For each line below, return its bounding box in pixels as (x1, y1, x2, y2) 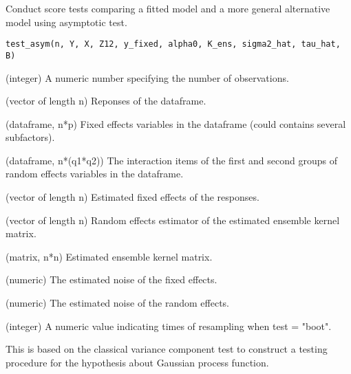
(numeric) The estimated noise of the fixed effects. (6, 272, 217, 287)
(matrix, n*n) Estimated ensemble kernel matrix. (6, 249, 213, 263)
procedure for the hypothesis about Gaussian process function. (6, 355, 269, 369)
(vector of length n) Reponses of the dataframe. (6, 93, 206, 108)
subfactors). (6, 130, 55, 144)
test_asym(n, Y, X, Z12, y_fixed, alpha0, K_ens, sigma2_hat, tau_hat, (6, 39, 341, 49)
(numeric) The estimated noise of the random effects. (6, 296, 229, 310)
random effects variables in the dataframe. (6, 166, 184, 181)
